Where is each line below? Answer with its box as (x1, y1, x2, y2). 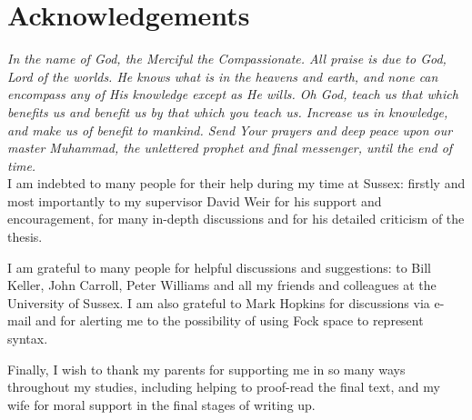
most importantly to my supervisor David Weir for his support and (7, 191, 382, 210)
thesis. (7, 227, 43, 246)
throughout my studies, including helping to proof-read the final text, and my (7, 377, 440, 396)
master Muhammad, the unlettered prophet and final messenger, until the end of (7, 138, 453, 157)
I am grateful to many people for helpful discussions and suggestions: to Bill (7, 257, 431, 276)
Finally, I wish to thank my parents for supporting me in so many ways (7, 359, 406, 378)
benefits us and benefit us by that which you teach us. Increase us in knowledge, (7, 102, 448, 121)
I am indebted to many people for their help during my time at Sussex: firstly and (7, 174, 466, 193)
